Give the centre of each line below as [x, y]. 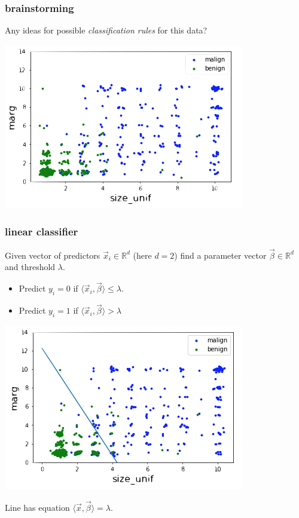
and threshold [30, 267]
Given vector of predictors [53, 255]
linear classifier [42, 232]
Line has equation [37, 507]
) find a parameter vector [220, 255]
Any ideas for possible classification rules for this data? [106, 30]
